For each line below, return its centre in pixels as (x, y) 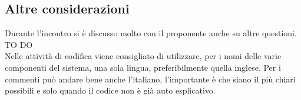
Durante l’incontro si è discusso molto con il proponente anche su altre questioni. (151, 33)
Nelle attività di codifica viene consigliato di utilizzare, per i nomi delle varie (143, 56)
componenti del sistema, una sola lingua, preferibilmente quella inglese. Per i (143, 67)
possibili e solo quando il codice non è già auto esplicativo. (110, 90)
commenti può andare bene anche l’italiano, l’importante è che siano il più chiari (150, 79)
